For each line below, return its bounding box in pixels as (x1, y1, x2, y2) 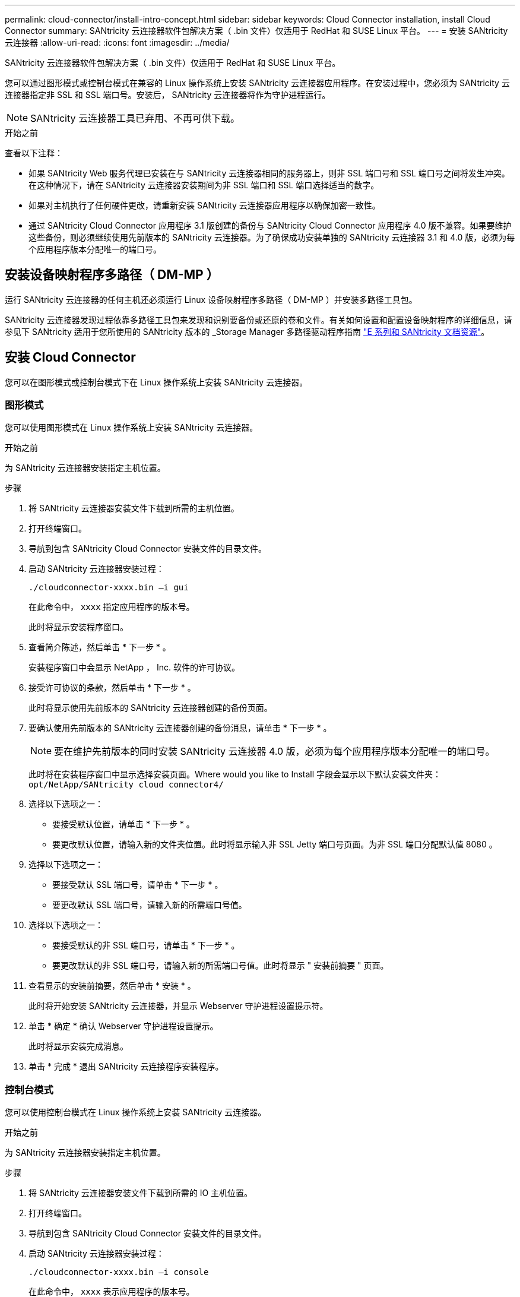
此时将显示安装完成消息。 (28, 1041, 128, 1052)
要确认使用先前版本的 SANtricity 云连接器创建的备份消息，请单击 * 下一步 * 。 (28, 723, 332, 733)
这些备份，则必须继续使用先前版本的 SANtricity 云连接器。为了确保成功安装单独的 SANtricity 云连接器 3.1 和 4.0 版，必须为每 (28, 232, 515, 242)
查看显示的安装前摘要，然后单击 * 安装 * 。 (28, 980, 196, 991)
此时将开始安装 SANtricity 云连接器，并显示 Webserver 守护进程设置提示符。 (28, 1001, 328, 1011)
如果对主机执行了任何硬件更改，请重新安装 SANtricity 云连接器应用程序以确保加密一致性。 (28, 200, 381, 210)
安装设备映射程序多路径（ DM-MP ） (5, 267, 219, 283)
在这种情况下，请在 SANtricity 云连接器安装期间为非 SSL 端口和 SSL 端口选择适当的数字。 (28, 180, 379, 190)
